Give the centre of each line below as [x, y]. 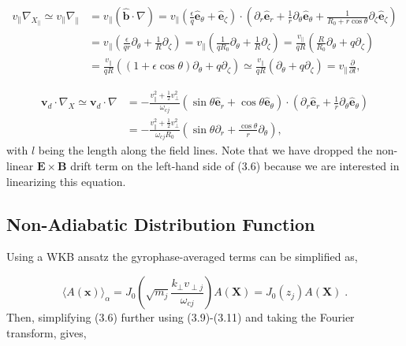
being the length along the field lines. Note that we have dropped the [205, 150]
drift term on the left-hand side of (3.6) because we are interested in [235, 166]
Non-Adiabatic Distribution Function [161, 223]
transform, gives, [47, 332]
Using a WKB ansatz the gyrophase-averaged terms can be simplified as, [182, 257]
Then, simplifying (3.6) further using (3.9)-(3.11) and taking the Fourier [181, 317]
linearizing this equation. [66, 181]
